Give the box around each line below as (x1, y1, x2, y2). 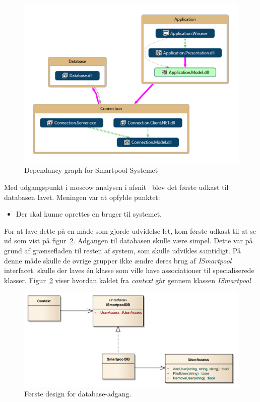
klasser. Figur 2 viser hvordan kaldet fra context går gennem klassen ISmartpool (4, 275, 251, 285)
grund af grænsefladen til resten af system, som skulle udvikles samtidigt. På (4, 245, 241, 256)
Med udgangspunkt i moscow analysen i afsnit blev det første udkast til (4, 182, 229, 192)
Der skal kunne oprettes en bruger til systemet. (16, 209, 162, 219)
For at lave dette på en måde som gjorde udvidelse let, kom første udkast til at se (4, 225, 256, 236)
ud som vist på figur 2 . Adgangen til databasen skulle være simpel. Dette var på (4, 235, 253, 246)
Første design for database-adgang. (24, 388, 132, 399)
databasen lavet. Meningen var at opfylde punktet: (4, 191, 160, 202)
